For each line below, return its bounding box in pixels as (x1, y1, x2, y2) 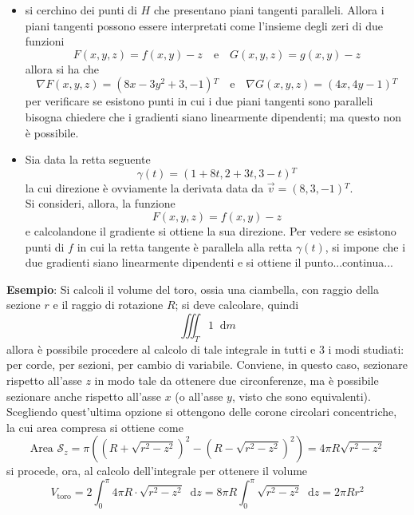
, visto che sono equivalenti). (231, 387, 371, 404)
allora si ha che (25, 60, 100, 77)
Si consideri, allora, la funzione (25, 195, 175, 212)
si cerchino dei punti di (25, 2, 137, 18)
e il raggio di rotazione (53, 296, 164, 313)
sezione (6, 296, 41, 313)
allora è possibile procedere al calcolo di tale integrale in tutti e (6, 340, 316, 357)
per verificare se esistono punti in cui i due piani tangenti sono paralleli (25, 93, 373, 109)
